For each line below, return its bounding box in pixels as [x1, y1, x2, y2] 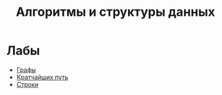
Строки [16, 80, 39, 88]
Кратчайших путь [16, 73, 68, 81]
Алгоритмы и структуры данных [15, 4, 216, 20]
